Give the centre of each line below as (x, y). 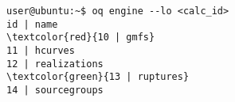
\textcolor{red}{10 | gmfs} (81, 38)
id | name (32, 24)
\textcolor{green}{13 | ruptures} (98, 77)
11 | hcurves (41, 50)
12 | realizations (55, 64)
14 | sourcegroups (55, 90)
